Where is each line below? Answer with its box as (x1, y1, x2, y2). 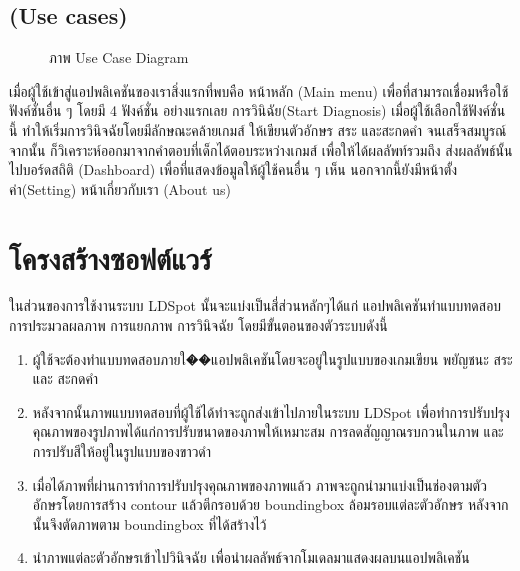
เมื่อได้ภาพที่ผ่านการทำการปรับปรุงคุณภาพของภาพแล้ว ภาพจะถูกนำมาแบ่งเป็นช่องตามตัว (32, 474, 487, 495)
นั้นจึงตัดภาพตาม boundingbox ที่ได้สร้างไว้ (32, 513, 267, 534)
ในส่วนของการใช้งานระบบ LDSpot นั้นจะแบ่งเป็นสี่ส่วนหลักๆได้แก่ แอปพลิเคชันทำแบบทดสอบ (9, 295, 502, 316)
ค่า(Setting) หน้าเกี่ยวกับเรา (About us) (9, 178, 231, 199)
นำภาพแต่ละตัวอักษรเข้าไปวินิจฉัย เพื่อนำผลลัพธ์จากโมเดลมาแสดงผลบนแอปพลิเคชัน (32, 547, 470, 568)
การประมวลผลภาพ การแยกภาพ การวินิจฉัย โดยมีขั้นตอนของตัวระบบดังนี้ (9, 315, 388, 336)
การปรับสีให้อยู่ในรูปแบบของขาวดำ (32, 441, 212, 462)
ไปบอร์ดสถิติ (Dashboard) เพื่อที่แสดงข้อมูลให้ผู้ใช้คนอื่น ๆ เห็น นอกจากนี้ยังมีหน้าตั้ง (9, 159, 458, 180)
